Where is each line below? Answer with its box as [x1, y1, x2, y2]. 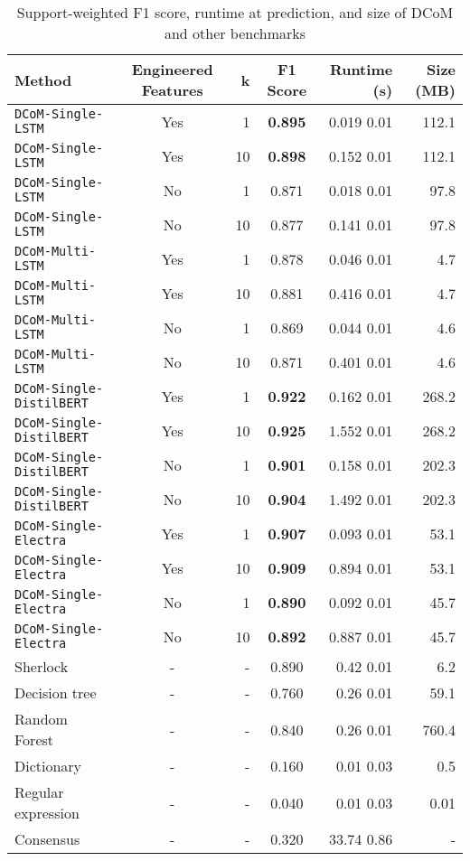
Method [14, 69, 72, 90]
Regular [14, 781, 64, 802]
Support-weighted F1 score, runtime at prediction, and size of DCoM [16, 2, 454, 23]
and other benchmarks [164, 23, 306, 43]
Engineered [131, 59, 213, 80]
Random [14, 708, 68, 729]
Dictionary [14, 755, 82, 776]
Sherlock [14, 656, 69, 677]
